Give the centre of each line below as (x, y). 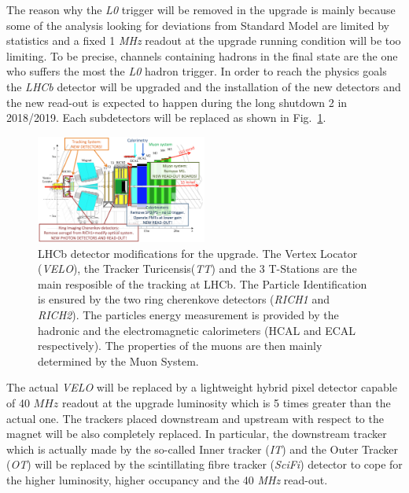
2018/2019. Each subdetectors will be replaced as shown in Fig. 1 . (166, 118)
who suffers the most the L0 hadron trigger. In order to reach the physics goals (197, 71)
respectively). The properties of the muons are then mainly (180, 346)
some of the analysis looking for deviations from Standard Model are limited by (198, 25)
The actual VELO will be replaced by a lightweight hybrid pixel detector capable (202, 387)
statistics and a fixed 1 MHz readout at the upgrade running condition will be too (204, 40)
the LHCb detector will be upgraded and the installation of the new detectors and (204, 86)
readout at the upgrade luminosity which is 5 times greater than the (227, 403)
